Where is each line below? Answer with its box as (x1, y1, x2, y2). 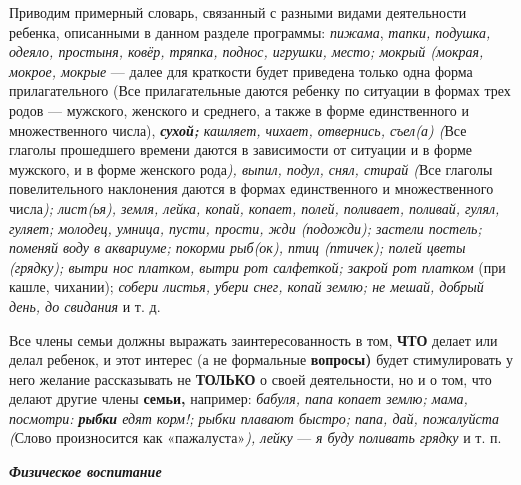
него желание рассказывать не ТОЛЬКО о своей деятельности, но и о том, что (9, 368, 492, 389)
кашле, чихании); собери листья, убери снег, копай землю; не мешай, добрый (9, 276, 484, 297)
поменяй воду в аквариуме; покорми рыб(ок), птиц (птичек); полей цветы (9, 237, 466, 258)
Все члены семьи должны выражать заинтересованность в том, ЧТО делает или (9, 329, 498, 350)
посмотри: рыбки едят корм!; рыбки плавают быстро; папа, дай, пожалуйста (9, 407, 499, 428)
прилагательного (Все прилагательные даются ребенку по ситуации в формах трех (9, 80, 511, 101)
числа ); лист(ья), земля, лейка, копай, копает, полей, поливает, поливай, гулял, (9, 197, 500, 218)
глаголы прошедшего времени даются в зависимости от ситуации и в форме (9, 139, 473, 160)
